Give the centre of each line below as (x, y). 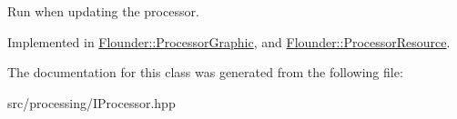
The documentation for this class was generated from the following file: (205, 72)
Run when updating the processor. (103, 11)
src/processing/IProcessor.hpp (91, 102)
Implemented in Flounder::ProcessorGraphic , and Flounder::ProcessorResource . (229, 41)
